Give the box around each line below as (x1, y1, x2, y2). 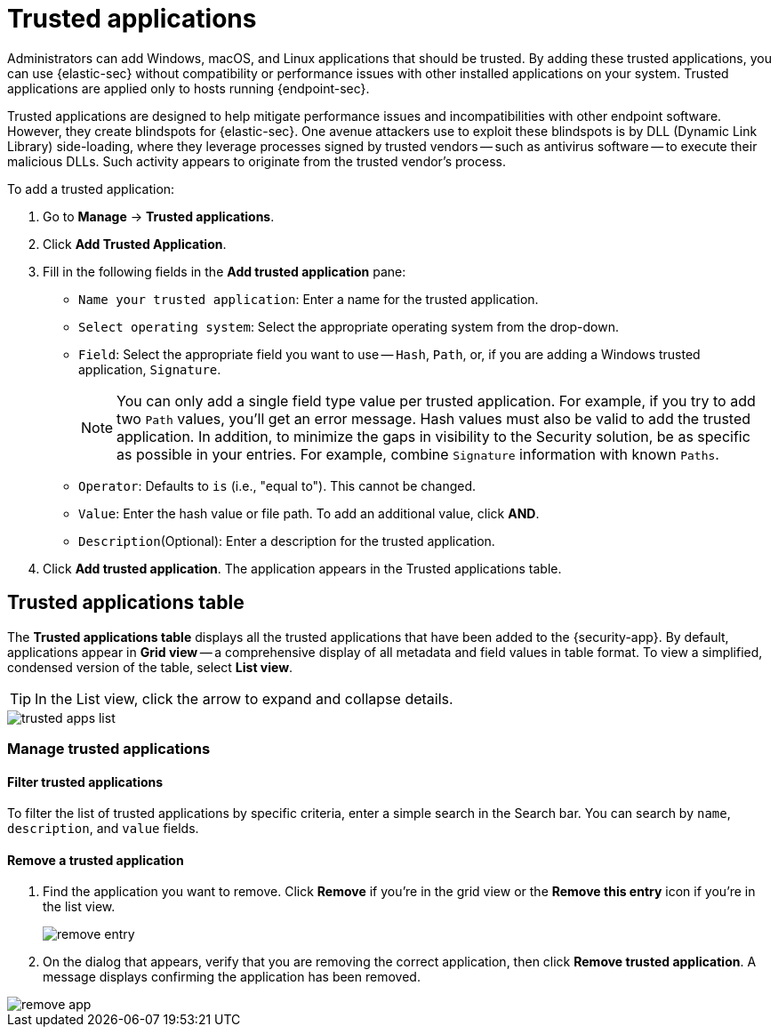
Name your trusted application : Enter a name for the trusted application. (78, 291, 539, 307)
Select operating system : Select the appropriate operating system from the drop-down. (78, 318, 619, 334)
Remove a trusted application (7, 852, 184, 868)
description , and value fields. (7, 821, 199, 837)
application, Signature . (78, 361, 221, 377)
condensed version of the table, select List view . (7, 659, 293, 675)
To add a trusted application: (7, 180, 175, 196)
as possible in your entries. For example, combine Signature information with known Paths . (116, 445, 719, 463)
